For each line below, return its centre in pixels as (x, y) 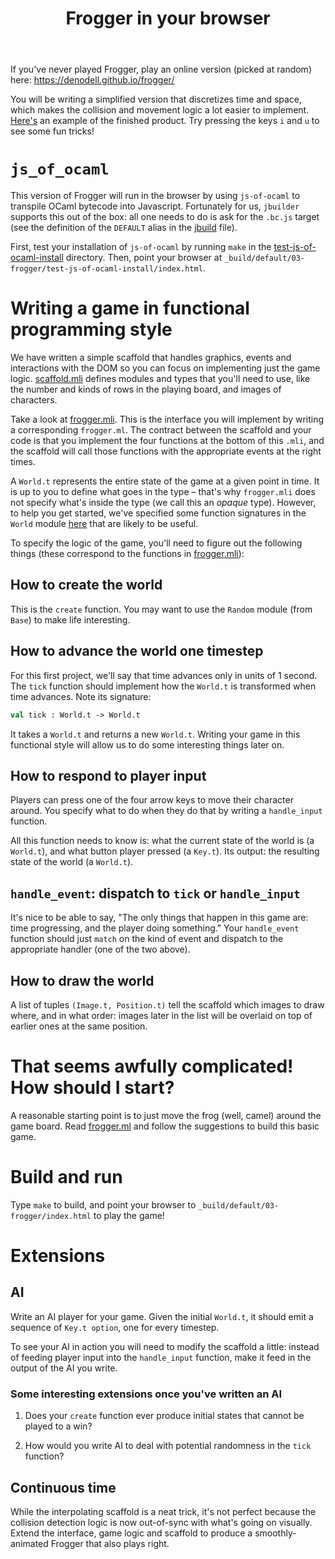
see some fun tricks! (52, 131)
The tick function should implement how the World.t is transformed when (163, 686)
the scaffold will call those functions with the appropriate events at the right (166, 451)
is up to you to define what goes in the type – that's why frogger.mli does (163, 492)
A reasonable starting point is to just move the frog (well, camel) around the (166, 1115)
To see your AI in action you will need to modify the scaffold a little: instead (165, 1346)
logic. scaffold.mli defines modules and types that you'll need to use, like (160, 379)
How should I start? (92, 1088)
